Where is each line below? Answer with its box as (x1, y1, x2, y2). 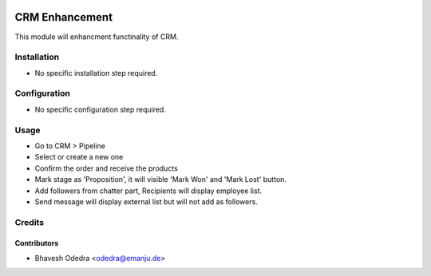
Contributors (14, 239, 59, 248)
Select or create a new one (34, 152, 124, 162)
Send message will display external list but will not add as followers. (34, 196, 259, 207)
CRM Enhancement (14, 10, 113, 24)
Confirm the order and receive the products (34, 164, 179, 173)
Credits (14, 216, 44, 227)
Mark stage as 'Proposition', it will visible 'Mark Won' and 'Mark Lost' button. (34, 175, 287, 184)
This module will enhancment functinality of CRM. (14, 32, 179, 41)
